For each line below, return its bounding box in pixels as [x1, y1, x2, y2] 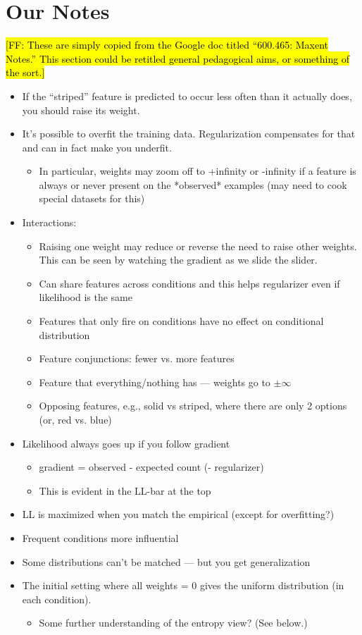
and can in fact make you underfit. [22, 140, 172, 154]
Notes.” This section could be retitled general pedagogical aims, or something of [6, 51, 350, 66]
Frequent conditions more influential [22, 530, 179, 545]
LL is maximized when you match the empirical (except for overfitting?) [22, 507, 335, 522]
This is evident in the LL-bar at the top [39, 483, 211, 498]
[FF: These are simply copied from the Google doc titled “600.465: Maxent [6, 37, 329, 52]
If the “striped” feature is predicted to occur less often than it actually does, [22, 88, 352, 103]
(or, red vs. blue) [39, 412, 112, 426]
